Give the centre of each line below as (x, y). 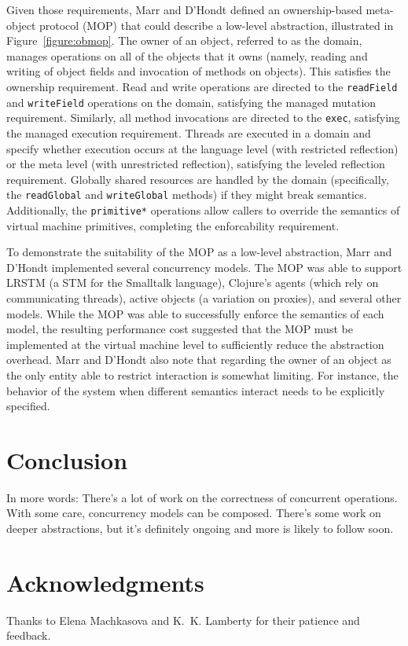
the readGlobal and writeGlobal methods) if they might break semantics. (187, 195)
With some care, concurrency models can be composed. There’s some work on (194, 513)
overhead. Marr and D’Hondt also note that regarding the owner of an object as (199, 360)
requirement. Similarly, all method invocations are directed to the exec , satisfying (203, 117)
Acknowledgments (105, 582)
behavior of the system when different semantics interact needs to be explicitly (196, 390)
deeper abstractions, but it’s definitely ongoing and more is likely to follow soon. (200, 529)
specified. (28, 406)
